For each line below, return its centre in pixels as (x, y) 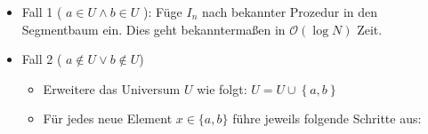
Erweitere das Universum (112, 88)
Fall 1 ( (42, 12)
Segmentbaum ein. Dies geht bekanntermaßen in (153, 29)
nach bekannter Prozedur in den (290, 12)
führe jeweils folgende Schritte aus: (327, 118)
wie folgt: (222, 88)
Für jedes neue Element (108, 118)
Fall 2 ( (42, 59)
